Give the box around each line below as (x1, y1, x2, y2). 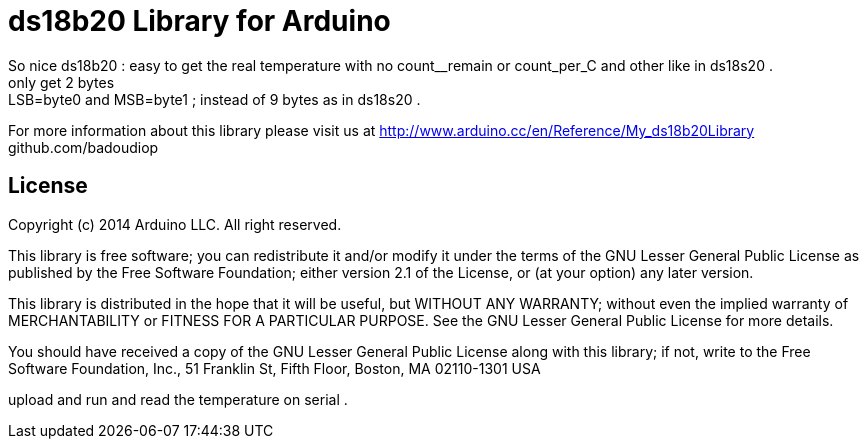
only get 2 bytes (8, 73, 115, 91)
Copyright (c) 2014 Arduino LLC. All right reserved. (8, 215, 342, 233)
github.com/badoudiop (8, 138, 159, 156)
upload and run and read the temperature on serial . (8, 390, 348, 408)
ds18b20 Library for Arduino (8, 4, 391, 38)
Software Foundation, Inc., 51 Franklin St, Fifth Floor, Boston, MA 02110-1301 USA (8, 359, 541, 377)
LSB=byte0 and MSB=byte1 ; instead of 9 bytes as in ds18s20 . (8, 90, 421, 108)
